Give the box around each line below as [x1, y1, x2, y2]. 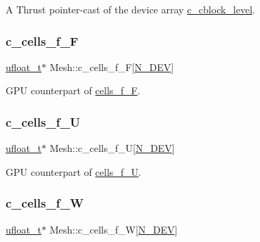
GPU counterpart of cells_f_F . [6, 83, 141, 98]
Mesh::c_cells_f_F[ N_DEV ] [49, 59, 174, 74]
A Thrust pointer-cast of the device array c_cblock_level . [6, 2, 255, 16]
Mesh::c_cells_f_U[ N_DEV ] [49, 141, 175, 155]
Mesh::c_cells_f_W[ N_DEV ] [49, 222, 178, 236]
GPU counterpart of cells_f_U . [6, 164, 141, 179]
